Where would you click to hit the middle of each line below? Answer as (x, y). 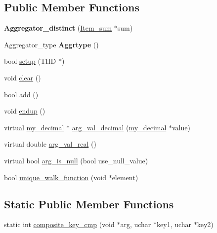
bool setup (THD (30, 61)
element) (125, 177)
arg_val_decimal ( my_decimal (119, 127)
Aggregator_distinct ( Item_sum (58, 28)
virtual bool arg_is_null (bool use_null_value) (76, 160)
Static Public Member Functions (89, 204)
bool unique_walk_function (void (55, 177)
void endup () (25, 111)
